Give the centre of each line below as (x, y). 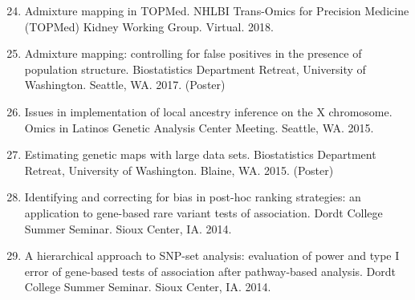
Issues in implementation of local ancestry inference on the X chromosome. (208, 111)
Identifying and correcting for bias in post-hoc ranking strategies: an (193, 197)
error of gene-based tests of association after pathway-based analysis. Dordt (210, 271)
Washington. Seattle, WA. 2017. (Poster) (125, 85)
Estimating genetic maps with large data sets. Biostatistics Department (200, 154)
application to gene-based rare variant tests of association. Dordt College (203, 212)
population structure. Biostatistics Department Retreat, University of (195, 69)
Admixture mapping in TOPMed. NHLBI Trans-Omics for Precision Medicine (217, 10)
